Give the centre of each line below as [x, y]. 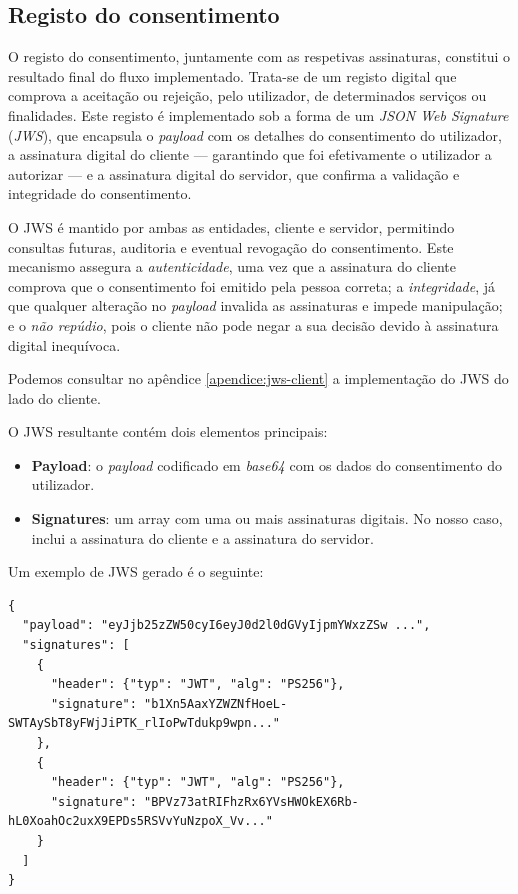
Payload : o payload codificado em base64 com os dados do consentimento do [266, 464]
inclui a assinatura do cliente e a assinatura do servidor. [202, 537]
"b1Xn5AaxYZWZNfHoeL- [216, 703]
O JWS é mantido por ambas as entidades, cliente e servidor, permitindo [231, 226]
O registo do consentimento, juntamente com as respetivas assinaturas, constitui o [259, 56]
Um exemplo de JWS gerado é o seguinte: [136, 571]
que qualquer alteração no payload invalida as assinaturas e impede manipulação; [255, 305]
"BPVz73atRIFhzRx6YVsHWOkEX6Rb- [251, 801]
